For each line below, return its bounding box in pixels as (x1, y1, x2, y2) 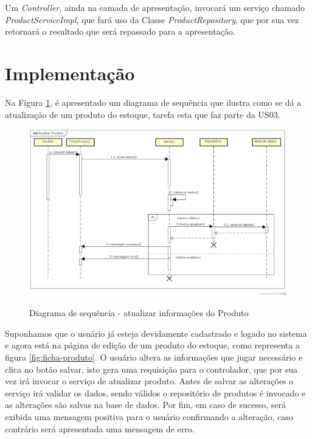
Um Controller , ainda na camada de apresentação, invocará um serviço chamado (5, 1, 305, 13)
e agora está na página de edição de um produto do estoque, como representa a (5, 339, 300, 351)
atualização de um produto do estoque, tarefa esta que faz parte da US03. (5, 108, 280, 120)
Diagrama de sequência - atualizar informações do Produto (29, 306, 249, 319)
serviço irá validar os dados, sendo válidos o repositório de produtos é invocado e (5, 386, 306, 399)
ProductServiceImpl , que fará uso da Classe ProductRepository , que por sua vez (5, 13, 299, 26)
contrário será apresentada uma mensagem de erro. (5, 422, 195, 435)
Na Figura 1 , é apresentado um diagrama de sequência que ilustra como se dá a (5, 95, 302, 108)
